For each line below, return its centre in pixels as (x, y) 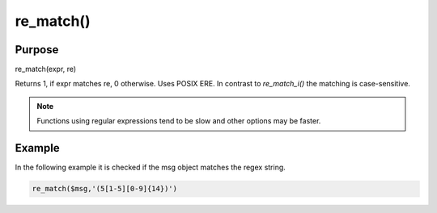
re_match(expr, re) (46, 69)
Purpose (37, 50)
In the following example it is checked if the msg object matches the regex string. (151, 167)
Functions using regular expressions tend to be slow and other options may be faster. (179, 121)
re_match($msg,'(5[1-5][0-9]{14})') (105, 189)
